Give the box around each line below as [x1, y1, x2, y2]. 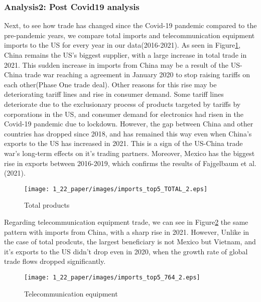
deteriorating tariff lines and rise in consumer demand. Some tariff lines [4, 89, 224, 99]
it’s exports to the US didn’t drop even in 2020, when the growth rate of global [4, 246, 248, 256]
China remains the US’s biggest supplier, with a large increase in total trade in [4, 50, 247, 60]
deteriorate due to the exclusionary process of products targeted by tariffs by [4, 98, 241, 109]
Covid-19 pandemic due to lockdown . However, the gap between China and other [4, 118, 253, 129]
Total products [24, 200, 70, 210]
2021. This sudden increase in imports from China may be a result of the [4, 59, 228, 70]
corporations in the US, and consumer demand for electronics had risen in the [4, 108, 243, 119]
